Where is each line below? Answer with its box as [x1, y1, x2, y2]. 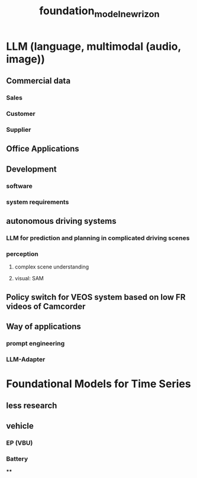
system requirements [6, 198, 69, 206]
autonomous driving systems [6, 216, 117, 226]
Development [6, 164, 57, 174]
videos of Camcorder [6, 301, 86, 311]
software [6, 182, 33, 190]
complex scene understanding [14, 263, 89, 271]
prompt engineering [6, 339, 65, 347]
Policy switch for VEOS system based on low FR [6, 292, 186, 302]
